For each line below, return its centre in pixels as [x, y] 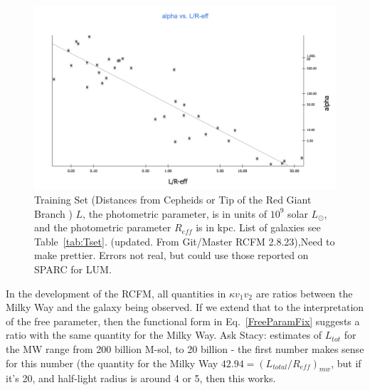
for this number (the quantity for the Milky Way [112, 363]
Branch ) [53, 213]
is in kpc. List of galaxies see [258, 227]
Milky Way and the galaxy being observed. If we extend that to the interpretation [185, 307]
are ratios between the [304, 293]
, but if [346, 363]
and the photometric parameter [103, 227]
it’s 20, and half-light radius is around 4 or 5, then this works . [141, 378]
